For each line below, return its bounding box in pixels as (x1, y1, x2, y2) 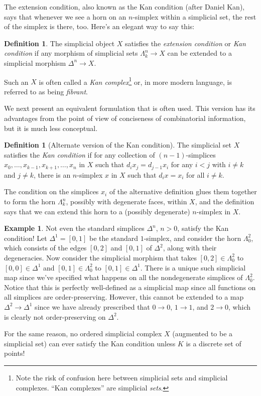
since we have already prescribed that (35, 301, 150, 312)
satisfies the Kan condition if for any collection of (4, 149, 155, 160)
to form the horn (4, 196, 56, 207)
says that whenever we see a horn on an (4, 11, 126, 22)
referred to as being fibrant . (4, 86, 88, 96)
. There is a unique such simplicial (140, 262, 246, 273)
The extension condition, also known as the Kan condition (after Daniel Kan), (4, 2, 245, 12)
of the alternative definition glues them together (109, 186, 257, 197)
